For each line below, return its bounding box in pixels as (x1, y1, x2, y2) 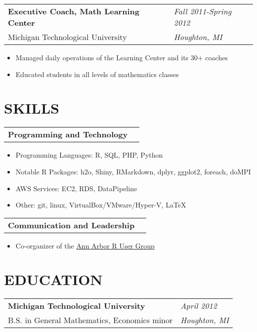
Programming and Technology (8, 128, 128, 140)
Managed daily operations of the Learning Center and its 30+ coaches (15, 52, 228, 62)
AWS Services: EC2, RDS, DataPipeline (15, 183, 137, 193)
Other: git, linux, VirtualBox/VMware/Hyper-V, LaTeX (15, 200, 186, 210)
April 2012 (180, 300, 217, 312)
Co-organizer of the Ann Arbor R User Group (15, 240, 155, 250)
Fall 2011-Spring (173, 5, 232, 17)
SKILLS (4, 98, 59, 118)
